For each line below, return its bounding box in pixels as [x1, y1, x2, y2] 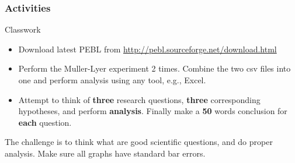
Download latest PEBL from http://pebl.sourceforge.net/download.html [18, 42, 277, 55]
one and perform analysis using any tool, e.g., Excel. [18, 74, 206, 86]
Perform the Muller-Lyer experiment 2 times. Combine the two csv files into [18, 62, 291, 75]
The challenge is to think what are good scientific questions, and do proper [5, 136, 273, 148]
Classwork [5, 23, 41, 36]
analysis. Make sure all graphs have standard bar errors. [5, 147, 206, 159]
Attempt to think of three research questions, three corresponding [18, 93, 261, 105]
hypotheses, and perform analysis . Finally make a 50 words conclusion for [18, 105, 287, 117]
